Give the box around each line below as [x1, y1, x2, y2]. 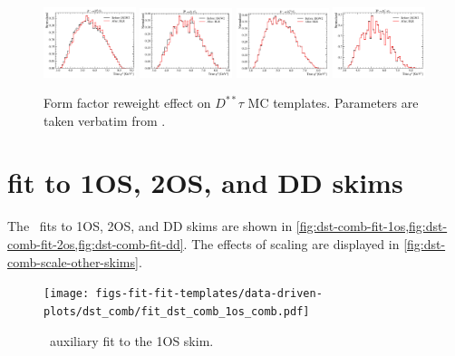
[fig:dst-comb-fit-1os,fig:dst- [295, 216, 448, 236]
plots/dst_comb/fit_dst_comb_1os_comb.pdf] [44, 304, 310, 318]
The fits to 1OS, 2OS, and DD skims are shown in [7, 216, 293, 236]
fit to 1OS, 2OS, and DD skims [7, 164, 403, 201]
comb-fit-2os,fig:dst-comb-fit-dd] [7, 235, 184, 253]
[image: [44, 287, 90, 301]
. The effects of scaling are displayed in [183, 235, 400, 253]
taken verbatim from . [44, 111, 166, 130]
